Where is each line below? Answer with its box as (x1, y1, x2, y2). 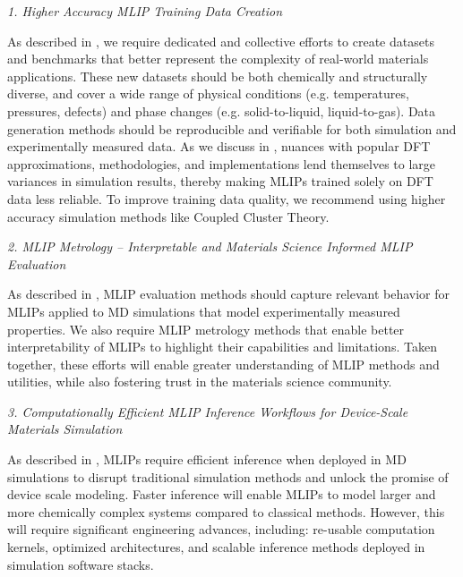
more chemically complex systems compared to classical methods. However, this (7, 502, 445, 521)
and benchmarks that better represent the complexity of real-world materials (7, 49, 429, 68)
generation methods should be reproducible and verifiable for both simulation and (7, 119, 457, 138)
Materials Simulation (7, 420, 123, 438)
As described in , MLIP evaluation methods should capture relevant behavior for (7, 284, 450, 303)
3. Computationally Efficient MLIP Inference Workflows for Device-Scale (7, 402, 408, 420)
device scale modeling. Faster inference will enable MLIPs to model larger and (7, 485, 436, 504)
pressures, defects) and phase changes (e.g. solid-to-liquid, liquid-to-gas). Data (7, 101, 436, 120)
